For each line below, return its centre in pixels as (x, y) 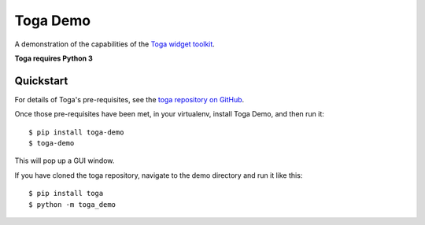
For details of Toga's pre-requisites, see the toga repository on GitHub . (129, 99)
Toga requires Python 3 (54, 58)
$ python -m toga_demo (72, 204)
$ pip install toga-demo (76, 132)
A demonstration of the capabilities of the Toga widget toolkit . (115, 44)
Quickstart (41, 81)
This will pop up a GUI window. (65, 160)
